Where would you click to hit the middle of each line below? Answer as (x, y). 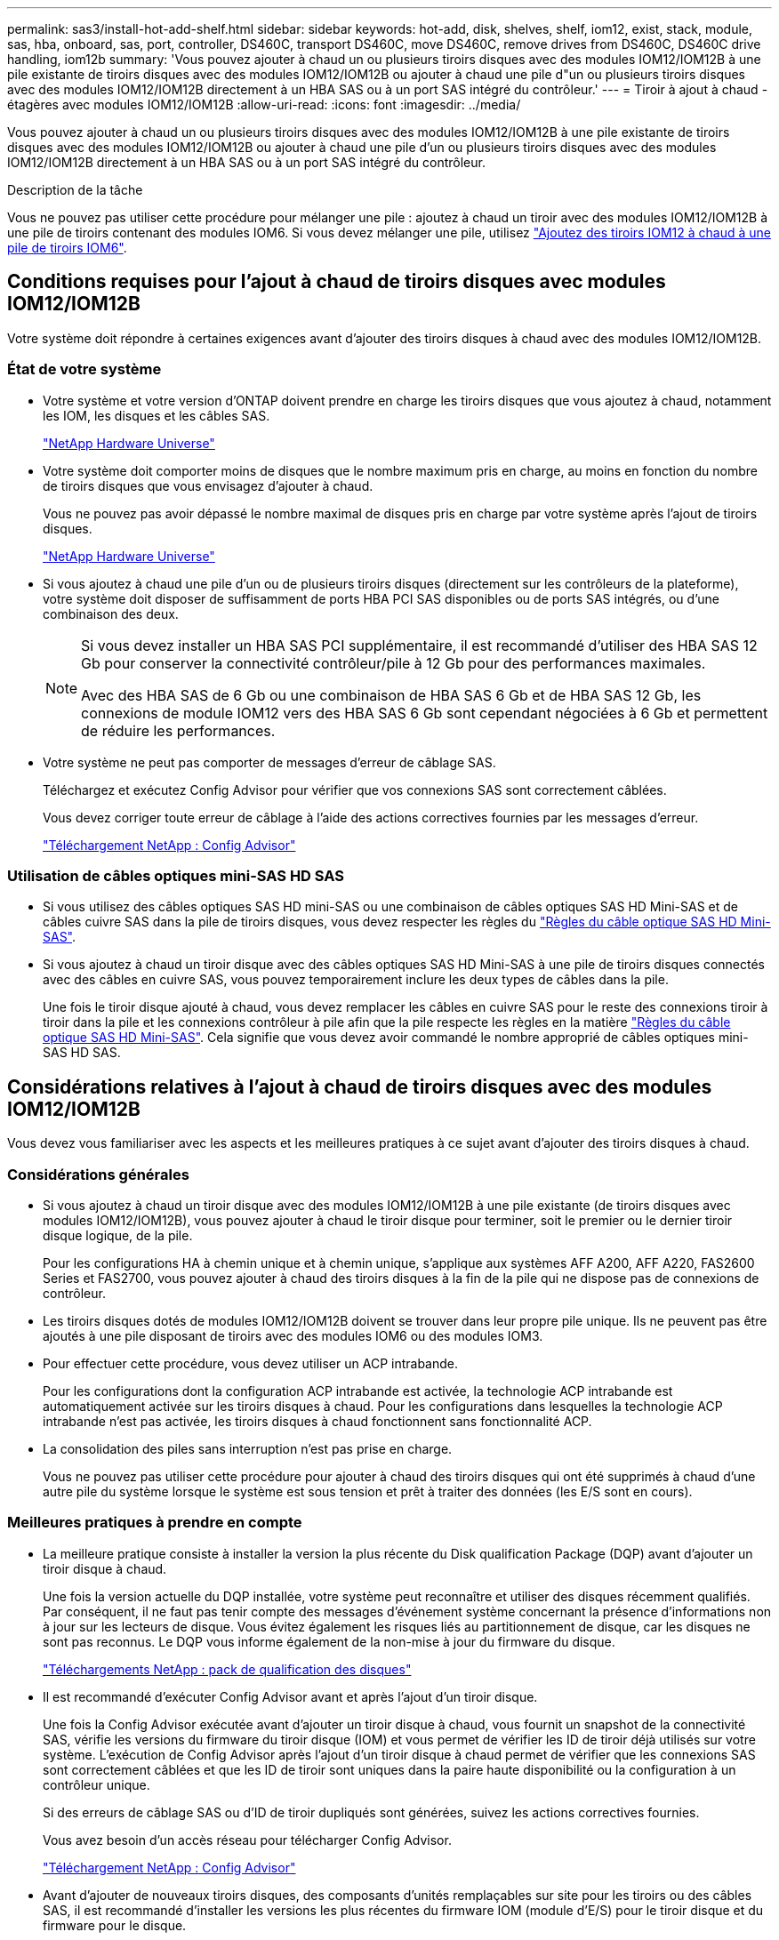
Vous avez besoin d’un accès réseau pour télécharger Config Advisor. (247, 1840)
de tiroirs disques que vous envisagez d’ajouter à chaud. (208, 485)
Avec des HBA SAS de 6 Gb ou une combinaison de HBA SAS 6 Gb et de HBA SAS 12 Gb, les (391, 695)
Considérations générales (98, 1174)
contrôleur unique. (96, 1784)
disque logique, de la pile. (118, 1235)
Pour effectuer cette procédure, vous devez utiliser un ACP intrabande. (250, 1363)
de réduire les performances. (178, 730)
